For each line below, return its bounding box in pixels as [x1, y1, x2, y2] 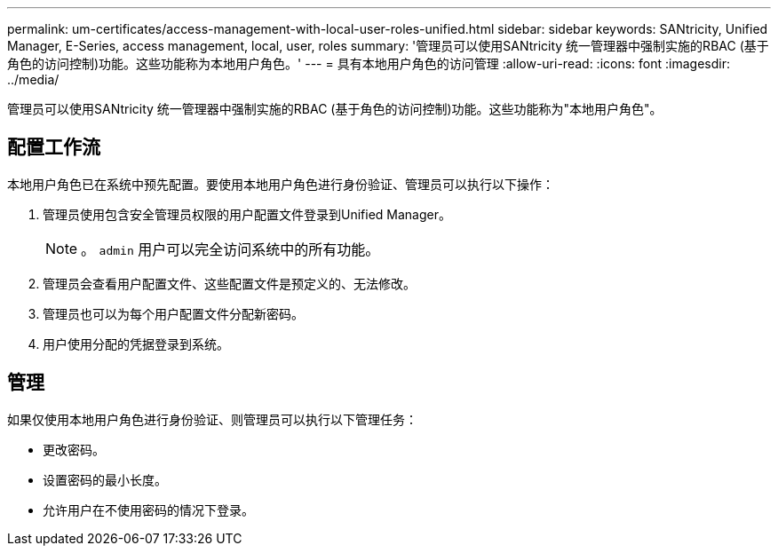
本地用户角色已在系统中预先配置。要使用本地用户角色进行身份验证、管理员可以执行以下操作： [7, 176, 554, 192]
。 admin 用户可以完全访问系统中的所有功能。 [81, 240, 380, 258]
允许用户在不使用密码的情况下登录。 [43, 502, 254, 517]
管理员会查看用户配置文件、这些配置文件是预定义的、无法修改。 [43, 275, 416, 291]
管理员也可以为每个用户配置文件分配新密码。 [43, 305, 304, 321]
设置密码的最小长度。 [43, 471, 167, 487]
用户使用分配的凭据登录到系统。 [43, 336, 229, 352]
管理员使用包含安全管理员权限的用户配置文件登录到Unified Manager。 [43, 206, 451, 222]
